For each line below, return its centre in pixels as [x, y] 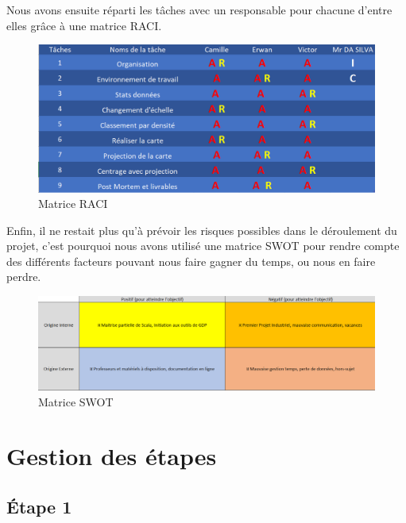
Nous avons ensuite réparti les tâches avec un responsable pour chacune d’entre [199, 10]
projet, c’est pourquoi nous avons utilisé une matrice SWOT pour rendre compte [203, 246]
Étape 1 [39, 506]
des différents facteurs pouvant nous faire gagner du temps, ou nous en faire [191, 261]
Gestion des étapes [112, 456]
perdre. [24, 277]
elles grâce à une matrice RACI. [84, 25]
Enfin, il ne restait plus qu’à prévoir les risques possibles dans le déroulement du [202, 230]
